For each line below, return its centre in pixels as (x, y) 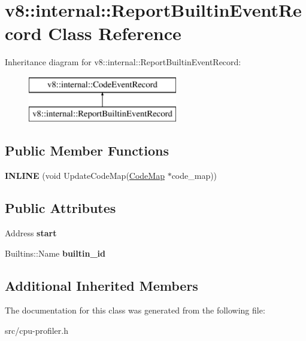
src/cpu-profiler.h (37, 331)
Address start (31, 233)
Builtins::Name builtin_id (55, 253)
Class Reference (115, 33)
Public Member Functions (87, 150)
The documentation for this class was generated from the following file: (135, 310)
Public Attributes (60, 208)
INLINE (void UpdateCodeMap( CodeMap (85, 176)
